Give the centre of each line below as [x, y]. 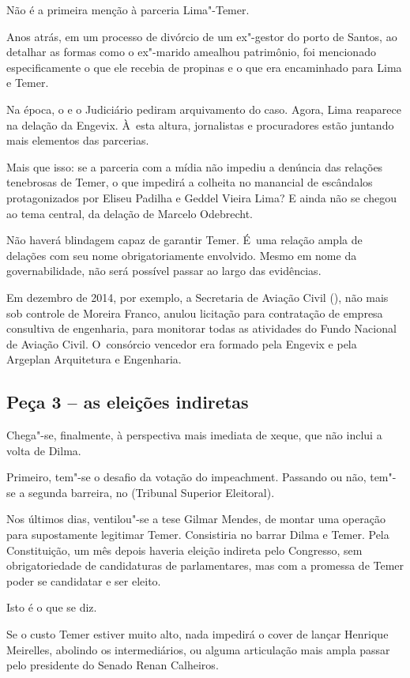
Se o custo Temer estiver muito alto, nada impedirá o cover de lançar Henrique [197, 634]
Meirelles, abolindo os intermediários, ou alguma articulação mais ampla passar [198, 649]
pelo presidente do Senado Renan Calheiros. [113, 665]
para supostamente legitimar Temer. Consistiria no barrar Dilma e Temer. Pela [198, 535]
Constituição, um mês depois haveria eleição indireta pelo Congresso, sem [184, 550]
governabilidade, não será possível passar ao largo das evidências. [164, 271]
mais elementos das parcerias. [78, 140]
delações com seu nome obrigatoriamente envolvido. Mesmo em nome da [182, 255]
